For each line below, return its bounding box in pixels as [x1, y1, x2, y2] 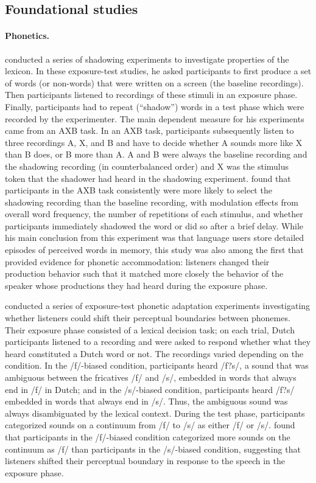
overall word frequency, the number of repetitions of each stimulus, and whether [5, 207, 303, 220]
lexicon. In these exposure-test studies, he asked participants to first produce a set [5, 64, 312, 77]
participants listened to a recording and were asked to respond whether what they [5, 335, 311, 348]
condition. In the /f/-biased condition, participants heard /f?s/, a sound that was [5, 359, 309, 372]
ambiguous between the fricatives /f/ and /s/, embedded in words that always [5, 371, 297, 384]
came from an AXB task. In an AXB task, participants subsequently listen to [5, 124, 294, 137]
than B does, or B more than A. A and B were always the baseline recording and [5, 148, 307, 161]
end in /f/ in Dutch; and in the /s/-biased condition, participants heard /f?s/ [5, 383, 295, 395]
